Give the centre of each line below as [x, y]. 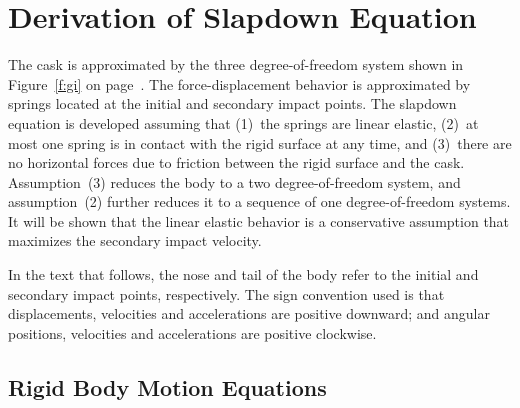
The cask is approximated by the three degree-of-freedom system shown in [236, 64]
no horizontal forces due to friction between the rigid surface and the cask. [236, 162]
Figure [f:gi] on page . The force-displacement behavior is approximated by [239, 83]
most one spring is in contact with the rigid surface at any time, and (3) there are [260, 142]
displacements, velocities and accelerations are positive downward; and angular [249, 313]
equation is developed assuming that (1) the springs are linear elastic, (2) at [243, 122]
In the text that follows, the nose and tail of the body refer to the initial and [243, 274]
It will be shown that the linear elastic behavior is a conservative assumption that [259, 220]
